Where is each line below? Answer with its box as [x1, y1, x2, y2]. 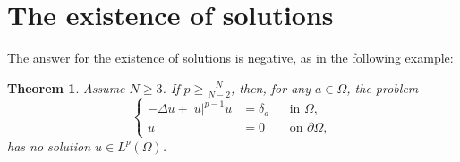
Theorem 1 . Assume [7, 78, 125, 97]
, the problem [346, 78, 419, 97]
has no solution [7, 136, 91, 155]
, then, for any [231, 78, 311, 97]
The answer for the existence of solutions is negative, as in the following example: [7, 48, 454, 67]
